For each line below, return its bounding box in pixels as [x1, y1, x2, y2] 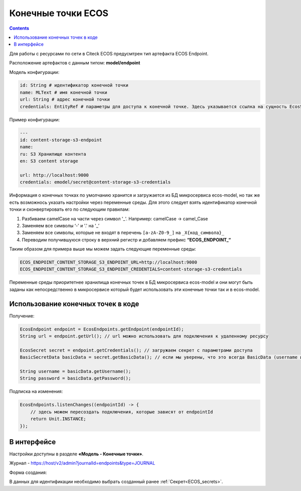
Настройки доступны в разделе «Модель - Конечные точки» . [9, 451, 144, 457]
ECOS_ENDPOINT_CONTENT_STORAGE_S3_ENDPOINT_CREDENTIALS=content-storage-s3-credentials [20, 267, 242, 272]
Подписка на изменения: [9, 388, 63, 394]
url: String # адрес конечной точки [20, 97, 110, 103]
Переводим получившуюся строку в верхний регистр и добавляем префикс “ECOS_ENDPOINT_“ [22, 236, 231, 242]
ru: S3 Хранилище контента [20, 151, 86, 157]
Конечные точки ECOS [9, 8, 109, 19]
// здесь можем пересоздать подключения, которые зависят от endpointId [30, 409, 213, 415]
